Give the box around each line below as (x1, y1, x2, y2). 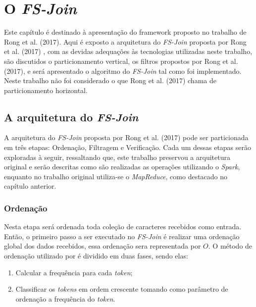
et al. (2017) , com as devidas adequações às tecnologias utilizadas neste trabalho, (4, 46, 253, 56)
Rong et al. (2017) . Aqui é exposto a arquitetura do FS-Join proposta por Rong (4, 36, 247, 47)
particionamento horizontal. (4, 85, 88, 95)
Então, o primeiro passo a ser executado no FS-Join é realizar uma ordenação (4, 231, 240, 241)
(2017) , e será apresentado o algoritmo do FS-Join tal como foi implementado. (4, 65, 242, 76)
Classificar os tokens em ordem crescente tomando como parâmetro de (15, 284, 228, 294)
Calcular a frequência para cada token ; (15, 267, 133, 277)
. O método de (208, 241, 253, 251)
